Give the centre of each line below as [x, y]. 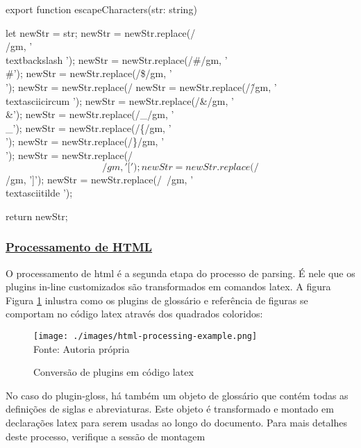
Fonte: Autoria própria [82, 348]
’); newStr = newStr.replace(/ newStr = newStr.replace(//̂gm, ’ [141, 86]
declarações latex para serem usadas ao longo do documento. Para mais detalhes [176, 422]
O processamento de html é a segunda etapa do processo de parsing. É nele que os [180, 273]
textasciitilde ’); [39, 193]
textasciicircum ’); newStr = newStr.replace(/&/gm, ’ [120, 100]
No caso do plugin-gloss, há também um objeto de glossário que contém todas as [177, 395]
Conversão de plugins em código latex [114, 372]
